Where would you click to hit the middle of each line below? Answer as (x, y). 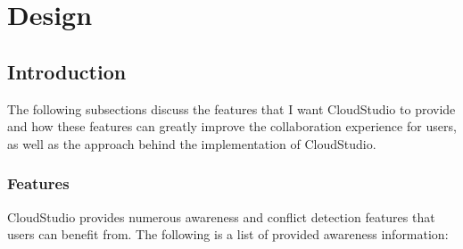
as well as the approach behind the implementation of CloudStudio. (192, 143)
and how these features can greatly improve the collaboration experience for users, (232, 126)
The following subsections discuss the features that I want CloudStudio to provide (231, 108)
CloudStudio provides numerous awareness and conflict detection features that (221, 216)
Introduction (67, 71)
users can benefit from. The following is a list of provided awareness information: (228, 234)
